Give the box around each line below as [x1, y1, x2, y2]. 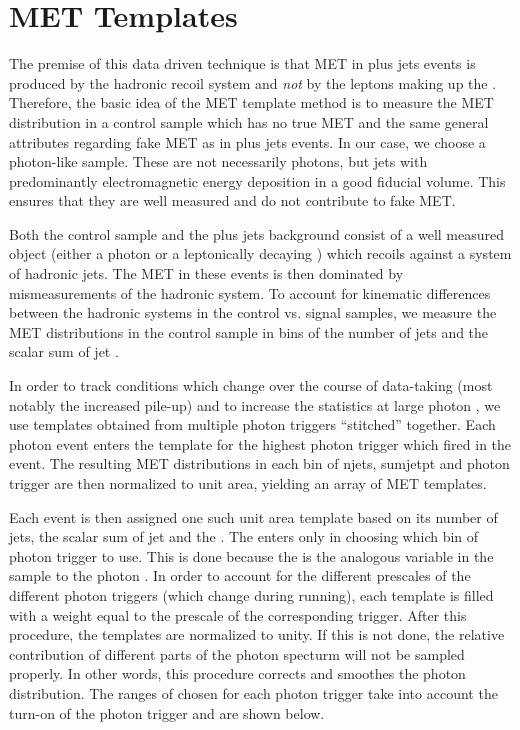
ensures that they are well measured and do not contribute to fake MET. [9, 190, 456, 211]
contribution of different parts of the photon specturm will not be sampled [9, 643, 465, 664]
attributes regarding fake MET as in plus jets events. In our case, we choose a [9, 131, 486, 152]
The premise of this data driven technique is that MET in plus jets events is [9, 53, 476, 74]
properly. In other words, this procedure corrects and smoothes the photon [9, 663, 466, 684]
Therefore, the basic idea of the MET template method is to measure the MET [9, 92, 494, 113]
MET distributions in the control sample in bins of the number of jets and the [9, 321, 489, 342]
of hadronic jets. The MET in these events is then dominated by [9, 263, 404, 284]
